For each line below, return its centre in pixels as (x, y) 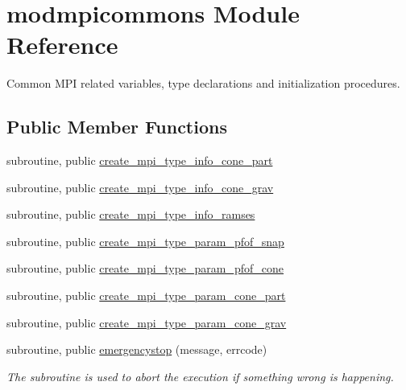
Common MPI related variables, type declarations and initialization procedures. (203, 83)
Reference (62, 45)
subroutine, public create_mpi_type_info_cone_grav (140, 187)
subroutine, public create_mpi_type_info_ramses (131, 214)
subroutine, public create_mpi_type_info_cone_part (140, 160)
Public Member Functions (117, 127)
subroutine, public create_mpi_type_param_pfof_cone (145, 268)
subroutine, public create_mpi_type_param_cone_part (146, 296)
